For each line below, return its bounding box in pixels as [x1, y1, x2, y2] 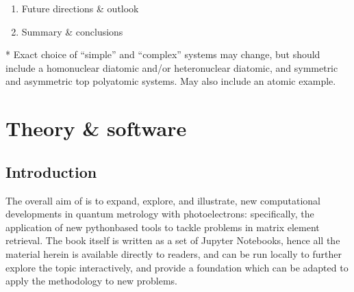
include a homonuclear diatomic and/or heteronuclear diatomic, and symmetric [5, 60, 338, 75]
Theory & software [5, 114, 187, 142]
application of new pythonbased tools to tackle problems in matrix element [5, 220, 320, 234]
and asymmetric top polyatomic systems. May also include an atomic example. [5, 74, 336, 88]
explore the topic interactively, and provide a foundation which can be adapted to [5, 260, 349, 274]
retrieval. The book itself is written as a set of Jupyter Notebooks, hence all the [5, 233, 340, 248]
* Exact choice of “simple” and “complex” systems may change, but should [5, 47, 320, 62]
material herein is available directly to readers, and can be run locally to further [5, 246, 342, 261]
